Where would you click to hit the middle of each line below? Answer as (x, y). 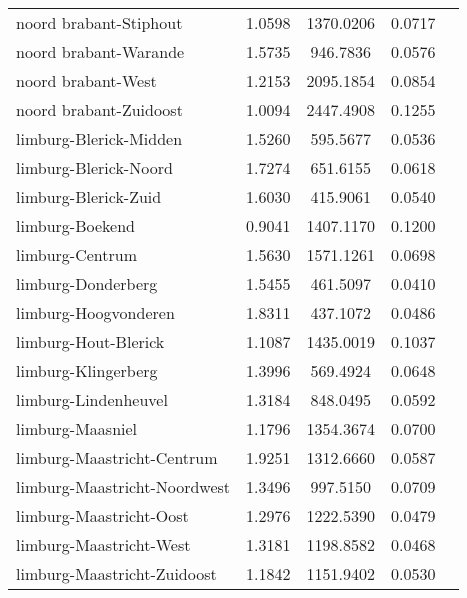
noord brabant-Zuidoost (99, 109)
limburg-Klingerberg (87, 370)
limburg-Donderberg (87, 283)
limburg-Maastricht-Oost (102, 515)
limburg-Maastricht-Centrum (117, 457)
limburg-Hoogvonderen (95, 312)
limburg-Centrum (76, 254)
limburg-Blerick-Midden (99, 138)
